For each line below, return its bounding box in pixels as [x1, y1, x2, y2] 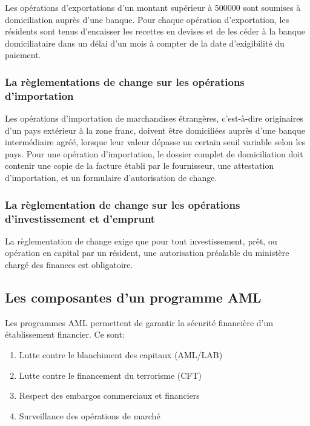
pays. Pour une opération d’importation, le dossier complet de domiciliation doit [5, 147, 303, 160]
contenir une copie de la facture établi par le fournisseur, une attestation [5, 159, 274, 172]
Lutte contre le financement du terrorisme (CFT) [19, 369, 202, 381]
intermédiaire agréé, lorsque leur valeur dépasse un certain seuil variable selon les [5, 136, 306, 148]
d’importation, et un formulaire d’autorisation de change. [5, 171, 217, 184]
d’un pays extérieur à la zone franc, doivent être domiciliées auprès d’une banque [5, 123, 305, 136]
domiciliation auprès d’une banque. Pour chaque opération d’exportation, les [5, 13, 289, 25]
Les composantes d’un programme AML [5, 287, 262, 306]
